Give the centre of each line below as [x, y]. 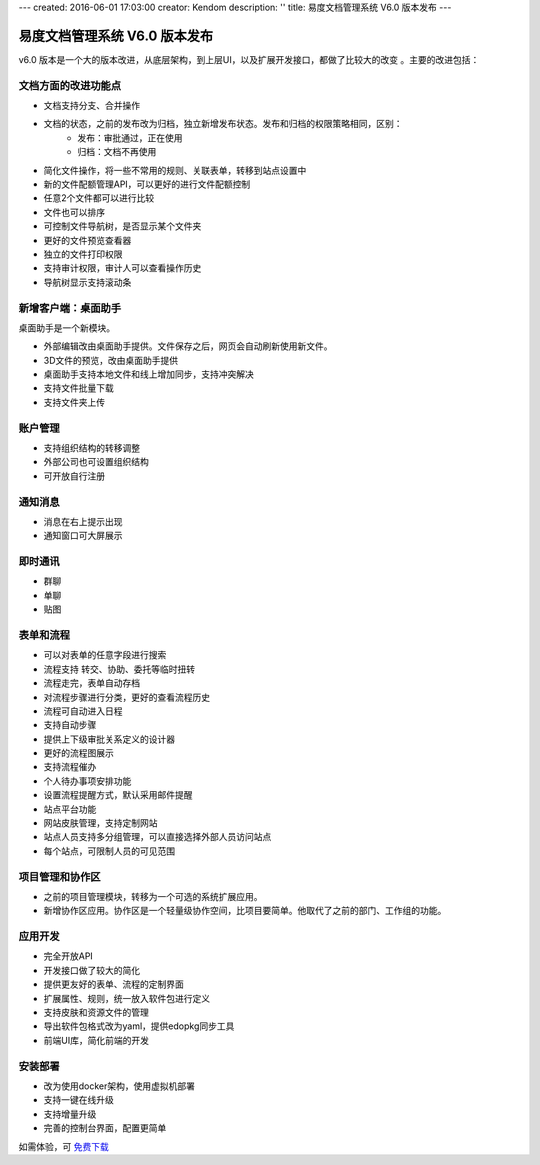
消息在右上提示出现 [83, 521]
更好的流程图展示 [78, 753]
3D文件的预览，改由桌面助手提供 [111, 360]
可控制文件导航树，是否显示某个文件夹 [122, 226]
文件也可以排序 [74, 212]
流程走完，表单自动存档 [91, 683]
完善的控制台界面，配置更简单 [105, 1128]
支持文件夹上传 [74, 402]
